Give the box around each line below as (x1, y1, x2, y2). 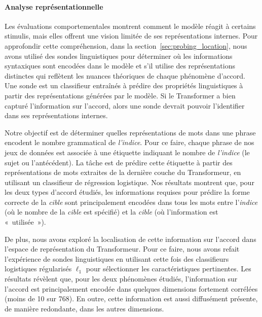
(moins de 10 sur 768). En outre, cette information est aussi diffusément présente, (5, 293, 258, 304)
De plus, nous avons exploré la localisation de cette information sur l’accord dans (5, 233, 256, 244)
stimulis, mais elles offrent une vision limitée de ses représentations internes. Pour (5, 30, 258, 41)
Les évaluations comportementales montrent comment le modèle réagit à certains (5, 20, 256, 31)
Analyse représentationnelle (5, 1, 103, 12)
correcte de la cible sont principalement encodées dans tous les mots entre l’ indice (5, 196, 258, 207)
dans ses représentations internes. (5, 110, 108, 121)
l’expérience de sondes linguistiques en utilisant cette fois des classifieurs (5, 253, 229, 264)
